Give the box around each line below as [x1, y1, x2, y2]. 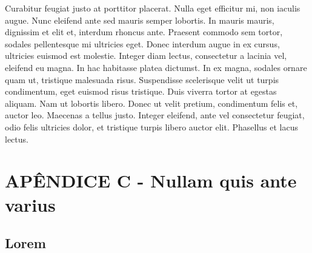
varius [5, 192, 56, 217]
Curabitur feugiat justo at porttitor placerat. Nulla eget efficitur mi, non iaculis [5, 2, 300, 14]
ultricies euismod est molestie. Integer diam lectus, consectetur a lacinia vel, [5, 49, 287, 62]
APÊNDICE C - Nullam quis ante [5, 168, 297, 193]
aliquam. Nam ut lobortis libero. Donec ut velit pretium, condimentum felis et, [5, 96, 298, 109]
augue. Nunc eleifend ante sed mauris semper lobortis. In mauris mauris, [5, 13, 274, 26]
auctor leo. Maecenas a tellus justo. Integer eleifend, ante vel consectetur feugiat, [5, 109, 305, 121]
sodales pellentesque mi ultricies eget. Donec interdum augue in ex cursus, [5, 37, 280, 50]
